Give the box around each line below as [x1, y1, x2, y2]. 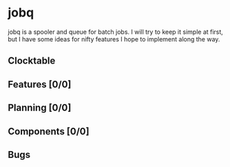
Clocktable [8, 55, 56, 67]
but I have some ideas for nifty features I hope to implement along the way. [8, 35, 220, 43]
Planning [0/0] [8, 102, 72, 114]
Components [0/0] [8, 126, 90, 137]
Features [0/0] [8, 78, 72, 90]
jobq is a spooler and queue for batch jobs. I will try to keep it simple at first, [8, 28, 223, 36]
